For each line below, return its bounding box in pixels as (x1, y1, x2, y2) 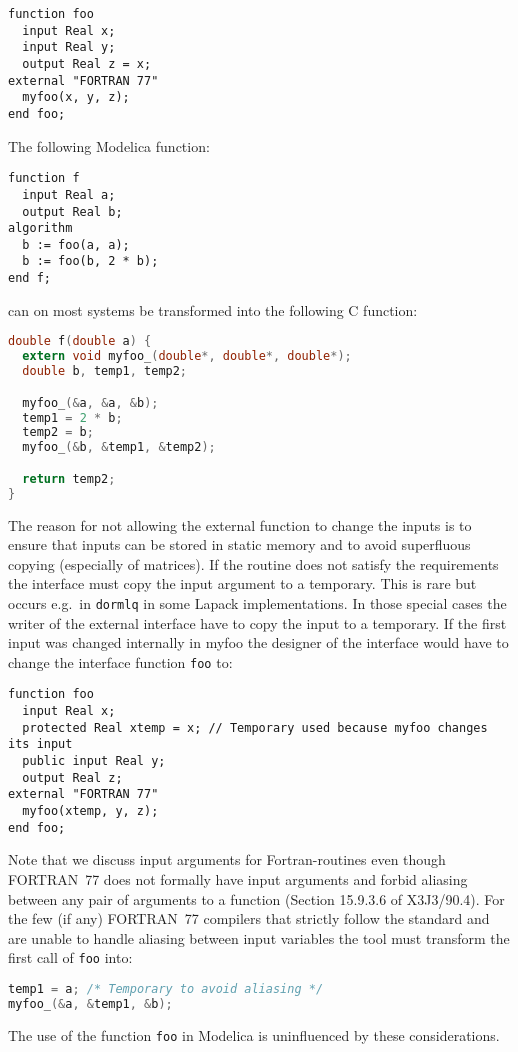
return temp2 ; (22, 471, 116, 486)
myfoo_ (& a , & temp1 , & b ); (8, 996, 173, 1011)
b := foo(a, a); (22, 237, 130, 252)
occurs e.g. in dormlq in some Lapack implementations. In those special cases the (8, 592, 507, 613)
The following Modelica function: (8, 135, 210, 156)
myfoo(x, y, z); (22, 90, 130, 105)
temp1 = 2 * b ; (22, 410, 123, 425)
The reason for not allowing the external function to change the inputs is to (8, 514, 472, 535)
